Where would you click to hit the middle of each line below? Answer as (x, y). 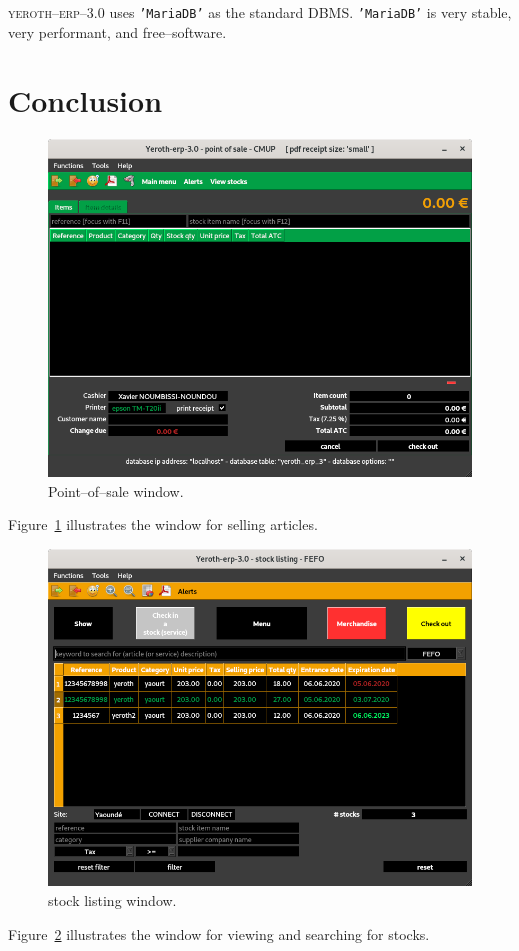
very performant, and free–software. (117, 31)
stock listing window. (112, 899)
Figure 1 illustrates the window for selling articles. (163, 524)
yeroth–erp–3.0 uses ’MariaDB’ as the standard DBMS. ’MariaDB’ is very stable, (260, 12)
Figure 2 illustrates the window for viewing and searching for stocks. (219, 933)
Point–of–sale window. (116, 490)
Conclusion (85, 100)
